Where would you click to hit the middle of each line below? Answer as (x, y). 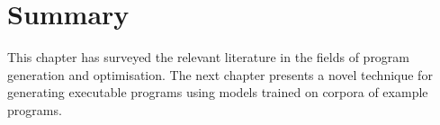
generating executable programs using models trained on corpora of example (218, 92)
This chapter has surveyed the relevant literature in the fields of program (209, 57)
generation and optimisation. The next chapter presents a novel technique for (220, 74)
